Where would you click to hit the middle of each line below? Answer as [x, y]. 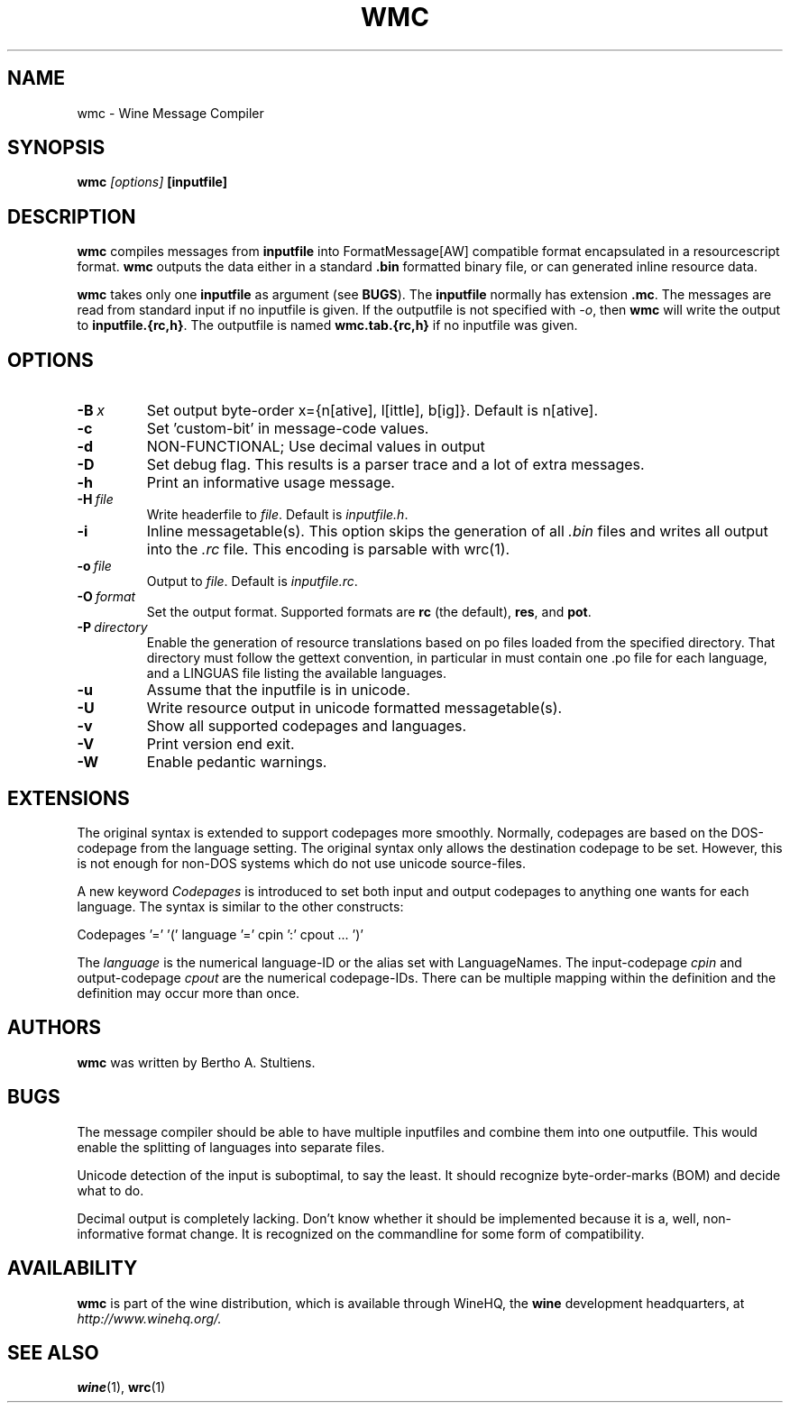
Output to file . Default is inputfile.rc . [252, 581]
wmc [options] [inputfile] [152, 182]
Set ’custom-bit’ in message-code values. [288, 429]
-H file [95, 499]
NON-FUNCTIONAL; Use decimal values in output [316, 447]
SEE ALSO [53, 1352]
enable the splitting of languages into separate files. [231, 1147]
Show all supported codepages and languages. [307, 726]
